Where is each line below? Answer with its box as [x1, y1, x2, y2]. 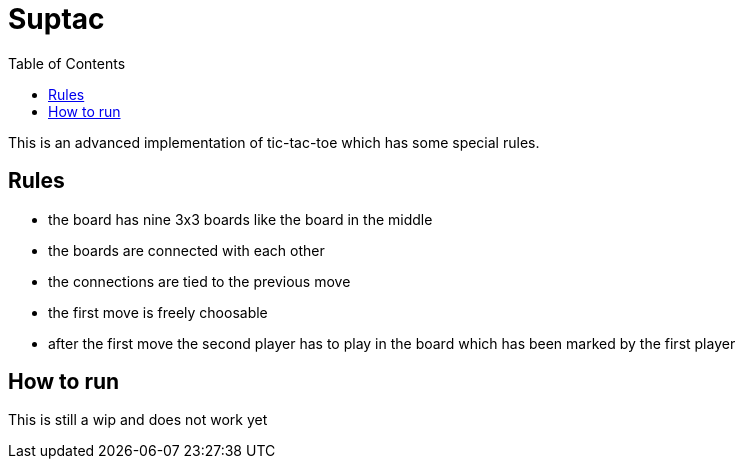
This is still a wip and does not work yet [8, 411, 268, 429]
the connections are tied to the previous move [48, 272, 351, 290]
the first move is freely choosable [48, 303, 268, 321]
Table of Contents [8, 54, 126, 72]
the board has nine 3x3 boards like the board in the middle [48, 210, 433, 228]
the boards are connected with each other [48, 241, 325, 259]
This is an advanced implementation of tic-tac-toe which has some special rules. [8, 133, 540, 151]
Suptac [8, 2, 105, 36]
